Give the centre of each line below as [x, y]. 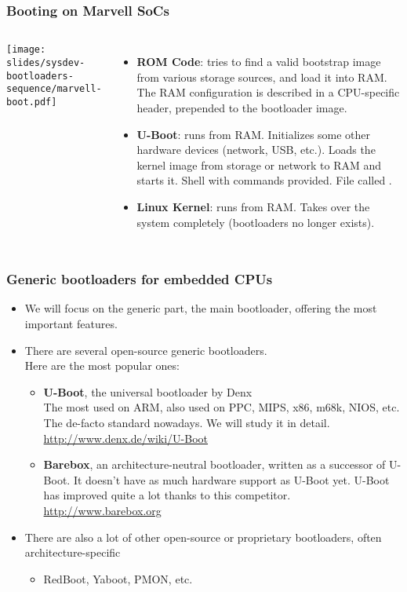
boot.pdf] [32, 102]
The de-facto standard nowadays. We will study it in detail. [187, 422]
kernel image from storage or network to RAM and [259, 164]
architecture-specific [73, 552]
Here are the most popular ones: [102, 365]
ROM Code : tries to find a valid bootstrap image [259, 62]
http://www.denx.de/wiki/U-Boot [126, 438]
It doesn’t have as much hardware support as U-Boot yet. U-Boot [231, 479]
